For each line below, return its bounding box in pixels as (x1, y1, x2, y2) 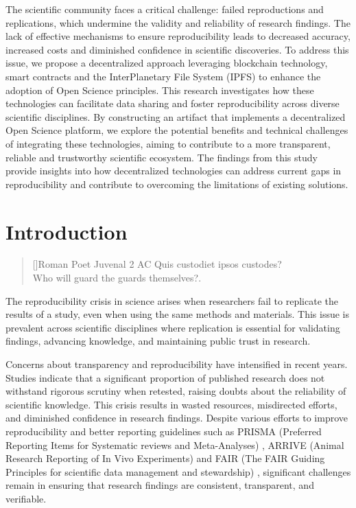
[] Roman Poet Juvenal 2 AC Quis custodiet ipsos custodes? (32, 257, 282, 271)
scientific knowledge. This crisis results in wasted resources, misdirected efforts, (5, 397, 337, 411)
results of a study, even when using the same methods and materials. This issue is (5, 307, 349, 321)
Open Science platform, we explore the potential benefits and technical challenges (5, 123, 348, 137)
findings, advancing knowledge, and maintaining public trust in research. (5, 334, 311, 348)
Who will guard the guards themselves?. (32, 270, 202, 285)
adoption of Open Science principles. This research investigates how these (5, 82, 314, 97)
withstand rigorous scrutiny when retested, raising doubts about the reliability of (5, 384, 346, 398)
